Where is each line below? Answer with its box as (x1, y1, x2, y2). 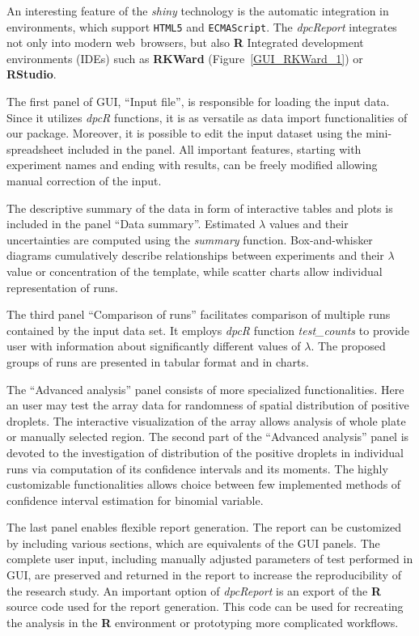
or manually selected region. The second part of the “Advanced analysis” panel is (6, 428, 409, 445)
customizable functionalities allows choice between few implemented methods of (6, 476, 401, 493)
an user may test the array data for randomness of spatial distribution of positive (6, 396, 409, 413)
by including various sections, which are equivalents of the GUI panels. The (6, 534, 380, 551)
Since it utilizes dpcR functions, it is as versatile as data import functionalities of (6, 108, 408, 125)
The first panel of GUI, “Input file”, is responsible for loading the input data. (6, 93, 390, 110)
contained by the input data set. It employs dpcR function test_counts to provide (6, 321, 410, 338)
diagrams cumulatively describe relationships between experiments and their (6, 247, 384, 264)
